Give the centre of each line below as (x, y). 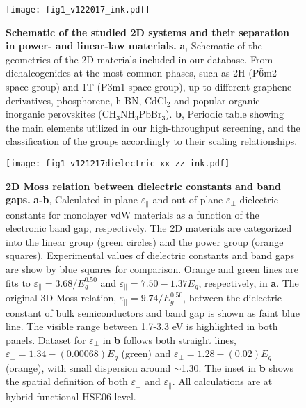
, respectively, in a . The (249, 282)
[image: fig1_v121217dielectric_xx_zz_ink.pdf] (118, 164)
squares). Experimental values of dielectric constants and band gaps (150, 255)
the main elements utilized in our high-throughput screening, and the (153, 127)
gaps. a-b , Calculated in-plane (72, 199)
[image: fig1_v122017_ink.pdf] (78, 10)
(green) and (146, 353)
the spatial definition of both (67, 381)
